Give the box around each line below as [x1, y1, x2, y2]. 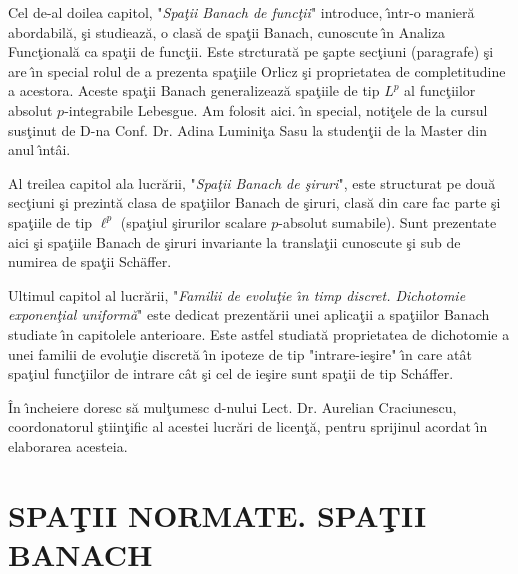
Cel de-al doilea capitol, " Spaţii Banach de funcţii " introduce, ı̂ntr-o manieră [8, 2, 475, 22]
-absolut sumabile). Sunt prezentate [278, 211, 497, 232]
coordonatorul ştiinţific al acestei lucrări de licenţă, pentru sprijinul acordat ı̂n [8, 416, 488, 437]
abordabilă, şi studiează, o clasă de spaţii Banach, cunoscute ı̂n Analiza [8, 21, 445, 42]
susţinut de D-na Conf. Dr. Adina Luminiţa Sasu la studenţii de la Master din [8, 119, 488, 140]
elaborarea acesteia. [8, 435, 128, 456]
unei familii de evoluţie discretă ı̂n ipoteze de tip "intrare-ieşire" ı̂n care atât [8, 343, 472, 364]
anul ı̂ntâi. [8, 139, 71, 160]
